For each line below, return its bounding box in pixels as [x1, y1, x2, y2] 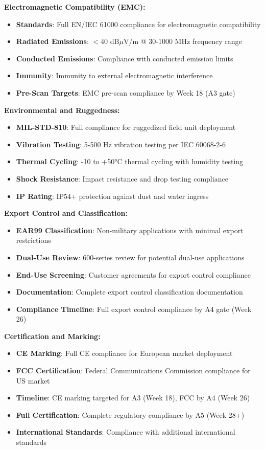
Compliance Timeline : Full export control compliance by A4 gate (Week [16, 303, 252, 314]
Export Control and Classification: [4, 208, 128, 218]
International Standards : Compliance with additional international [16, 426, 235, 437]
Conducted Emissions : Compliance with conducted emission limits [16, 53, 233, 63]
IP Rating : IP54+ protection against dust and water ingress [16, 190, 209, 201]
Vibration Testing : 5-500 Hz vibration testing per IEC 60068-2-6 [16, 139, 226, 149]
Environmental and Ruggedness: [4, 104, 120, 115]
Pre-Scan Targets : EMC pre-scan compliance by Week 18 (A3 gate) [16, 87, 235, 98]
